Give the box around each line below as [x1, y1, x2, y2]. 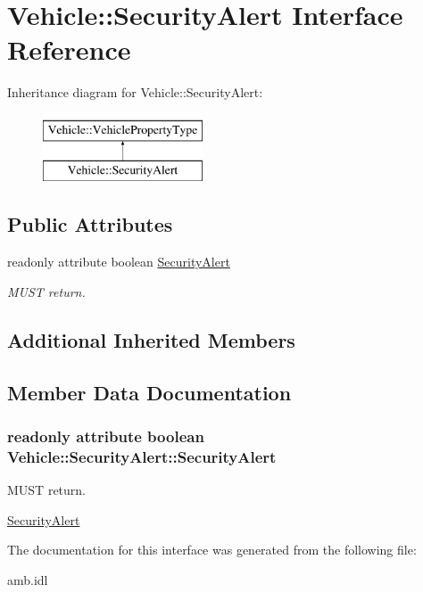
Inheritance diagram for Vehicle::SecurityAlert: [7, 83, 263, 102]
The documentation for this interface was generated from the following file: [7, 540, 417, 559]
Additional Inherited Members [7, 325, 295, 353]
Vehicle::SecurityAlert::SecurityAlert [7, 445, 277, 467]
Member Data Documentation [7, 378, 292, 406]
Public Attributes [7, 210, 173, 238]
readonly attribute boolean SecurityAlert [7, 252, 230, 271]
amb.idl [7, 570, 48, 588]
